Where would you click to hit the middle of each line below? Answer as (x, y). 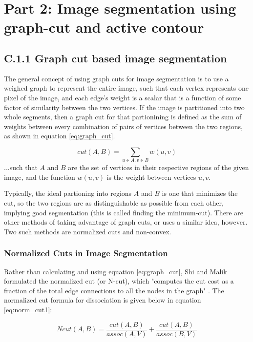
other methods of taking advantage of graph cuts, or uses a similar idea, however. (126, 222)
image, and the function (40, 177)
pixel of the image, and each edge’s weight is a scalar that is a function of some (123, 97)
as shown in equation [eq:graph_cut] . (60, 136)
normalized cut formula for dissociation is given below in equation (103, 300)
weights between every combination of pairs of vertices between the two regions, (123, 126)
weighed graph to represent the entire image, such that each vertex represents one (126, 88)
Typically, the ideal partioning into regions (68, 193)
